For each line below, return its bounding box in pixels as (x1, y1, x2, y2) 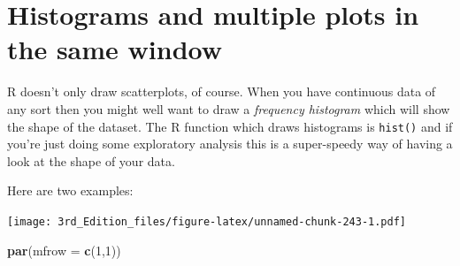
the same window (7, 31, 223, 67)
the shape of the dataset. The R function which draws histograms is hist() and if (7, 117, 453, 135)
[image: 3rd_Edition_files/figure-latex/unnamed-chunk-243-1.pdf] (7, 215, 407, 228)
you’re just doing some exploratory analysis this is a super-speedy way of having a (7, 134, 453, 153)
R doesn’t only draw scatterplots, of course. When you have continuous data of (7, 82, 436, 101)
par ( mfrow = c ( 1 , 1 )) (7, 240, 121, 259)
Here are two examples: (7, 181, 134, 200)
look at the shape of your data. (7, 151, 175, 170)
